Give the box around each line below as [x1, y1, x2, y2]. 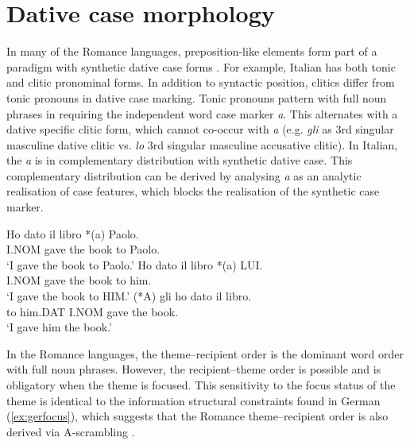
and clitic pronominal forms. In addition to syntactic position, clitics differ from [6, 74, 395, 91]
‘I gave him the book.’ [6, 319, 112, 335]
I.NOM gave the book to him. [6, 272, 152, 288]
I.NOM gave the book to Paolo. [6, 241, 161, 257]
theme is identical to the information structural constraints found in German [6, 392, 381, 408]
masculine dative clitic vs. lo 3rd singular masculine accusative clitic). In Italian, [6, 136, 398, 153]
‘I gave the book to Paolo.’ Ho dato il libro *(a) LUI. [6, 256, 263, 273]
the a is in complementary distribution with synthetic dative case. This [6, 152, 353, 168]
